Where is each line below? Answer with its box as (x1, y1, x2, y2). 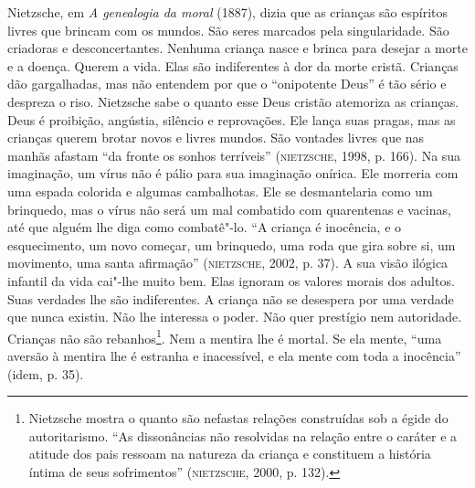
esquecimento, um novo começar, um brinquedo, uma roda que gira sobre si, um (7, 235, 456, 254)
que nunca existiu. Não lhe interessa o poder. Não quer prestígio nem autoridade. (7, 307, 462, 326)
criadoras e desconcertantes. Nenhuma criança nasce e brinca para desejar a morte (7, 38, 468, 58)
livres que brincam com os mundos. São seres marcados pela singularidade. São (7, 20, 449, 39)
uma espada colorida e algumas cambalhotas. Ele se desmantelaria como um (7, 181, 433, 200)
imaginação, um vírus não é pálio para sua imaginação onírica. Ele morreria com (7, 164, 459, 183)
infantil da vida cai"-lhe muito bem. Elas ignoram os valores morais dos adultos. (7, 271, 455, 290)
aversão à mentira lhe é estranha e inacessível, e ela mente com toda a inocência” (7, 345, 461, 365)
